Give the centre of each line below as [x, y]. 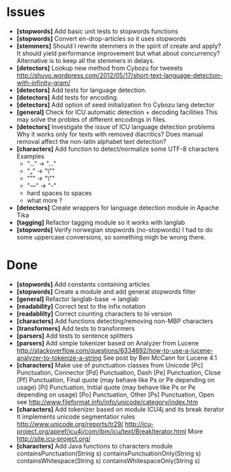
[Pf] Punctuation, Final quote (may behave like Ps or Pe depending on [115, 380]
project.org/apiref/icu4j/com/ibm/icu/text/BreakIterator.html [101, 431]
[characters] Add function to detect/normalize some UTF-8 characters [118, 149]
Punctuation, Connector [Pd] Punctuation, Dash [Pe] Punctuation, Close [119, 372]
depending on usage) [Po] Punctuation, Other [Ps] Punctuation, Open [115, 394]
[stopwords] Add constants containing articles [83, 284]
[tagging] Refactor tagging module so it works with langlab [101, 222]
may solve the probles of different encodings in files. [92, 119]
